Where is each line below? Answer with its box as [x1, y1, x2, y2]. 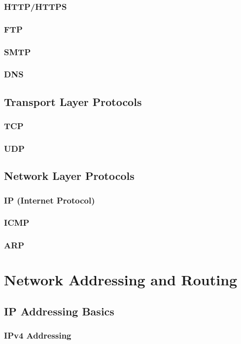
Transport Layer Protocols [4, 94, 142, 109]
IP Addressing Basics [4, 303, 114, 318]
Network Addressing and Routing [4, 270, 238, 290]
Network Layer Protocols [4, 168, 135, 183]
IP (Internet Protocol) [4, 194, 95, 206]
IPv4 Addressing [4, 329, 71, 342]
